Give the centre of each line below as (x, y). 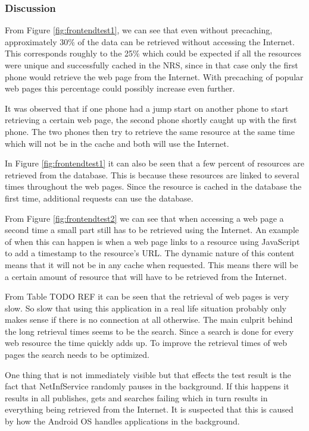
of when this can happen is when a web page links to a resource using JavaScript (152, 241)
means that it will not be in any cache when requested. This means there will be (152, 264)
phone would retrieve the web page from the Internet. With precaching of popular (154, 76)
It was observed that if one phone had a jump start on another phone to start (147, 108)
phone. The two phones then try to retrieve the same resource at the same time (150, 131)
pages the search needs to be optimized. (77, 355)
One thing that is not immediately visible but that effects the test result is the (148, 374)
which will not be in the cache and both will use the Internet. (117, 143)
